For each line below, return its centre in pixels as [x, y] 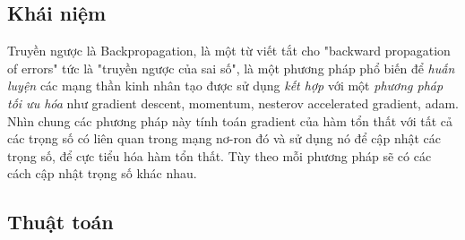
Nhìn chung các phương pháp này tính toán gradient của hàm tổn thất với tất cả [230, 120]
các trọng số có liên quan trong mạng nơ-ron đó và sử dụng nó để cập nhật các [224, 138]
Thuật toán [60, 222]
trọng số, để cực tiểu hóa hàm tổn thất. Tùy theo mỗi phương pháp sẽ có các [220, 155]
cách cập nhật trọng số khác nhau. [102, 173]
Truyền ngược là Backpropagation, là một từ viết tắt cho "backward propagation [229, 51]
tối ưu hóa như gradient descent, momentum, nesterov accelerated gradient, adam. [233, 103]
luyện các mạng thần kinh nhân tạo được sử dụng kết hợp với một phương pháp [225, 86]
